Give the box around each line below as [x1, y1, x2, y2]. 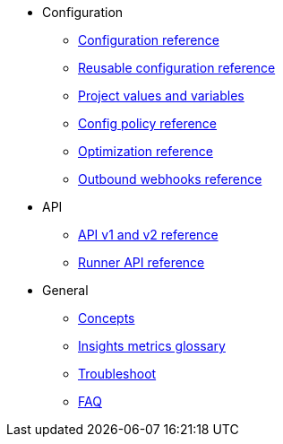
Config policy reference [78, 116, 218, 131]
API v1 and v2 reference [78, 227, 219, 242]
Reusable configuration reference [78, 60, 276, 75]
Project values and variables [78, 88, 244, 103]
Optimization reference [78, 144, 213, 159]
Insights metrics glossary [78, 338, 226, 353]
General [42, 283, 89, 298]
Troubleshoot [78, 366, 157, 381]
